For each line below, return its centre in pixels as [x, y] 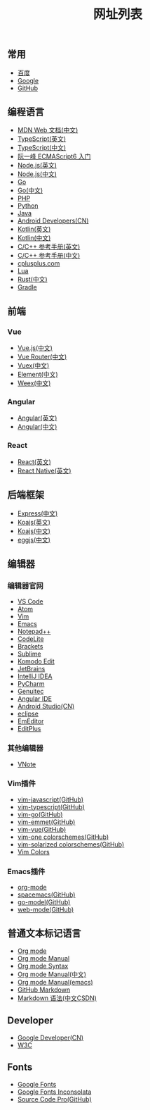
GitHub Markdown [44, 990]
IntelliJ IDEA [35, 676]
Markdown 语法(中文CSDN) [57, 998]
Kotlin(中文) [34, 238]
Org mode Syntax [43, 966]
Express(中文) [37, 513]
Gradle [27, 287]
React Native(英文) [44, 470]
